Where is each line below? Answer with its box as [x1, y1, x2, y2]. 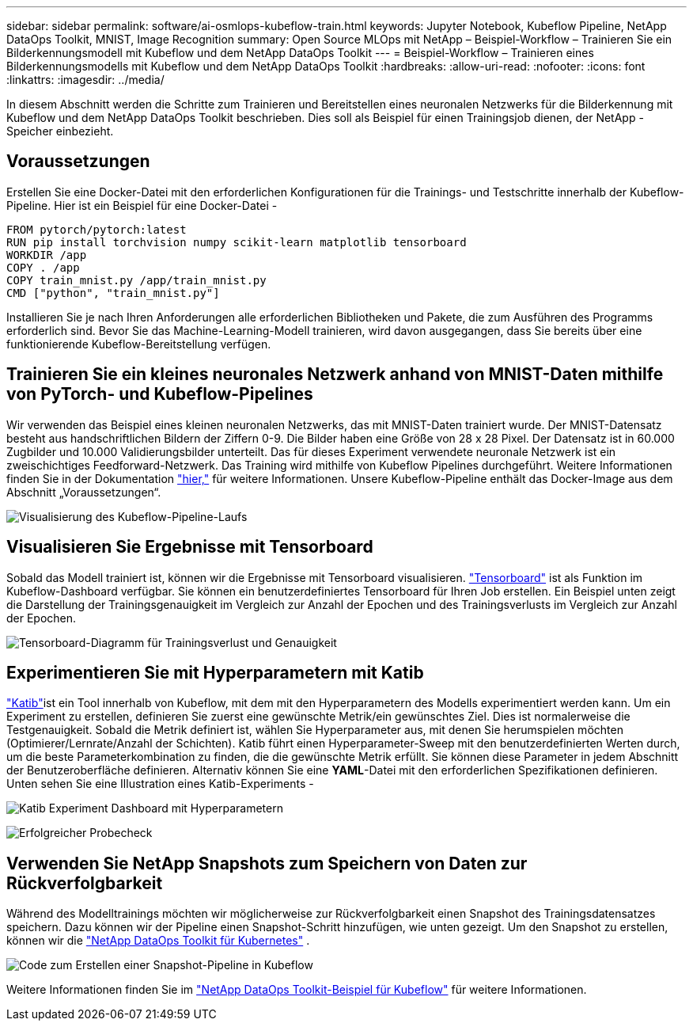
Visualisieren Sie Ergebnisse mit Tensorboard [6, 537, 373, 557]
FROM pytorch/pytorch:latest [6, 223, 187, 236]
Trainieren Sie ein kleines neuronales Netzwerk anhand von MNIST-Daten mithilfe [6, 364, 664, 385]
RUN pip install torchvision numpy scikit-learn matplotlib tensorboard [6, 235, 467, 249]
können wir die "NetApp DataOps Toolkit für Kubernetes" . [6, 934, 310, 948]
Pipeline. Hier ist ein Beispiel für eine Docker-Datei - [6, 198, 278, 212]
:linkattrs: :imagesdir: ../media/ [6, 73, 165, 86]
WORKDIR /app [6, 248, 87, 261]
